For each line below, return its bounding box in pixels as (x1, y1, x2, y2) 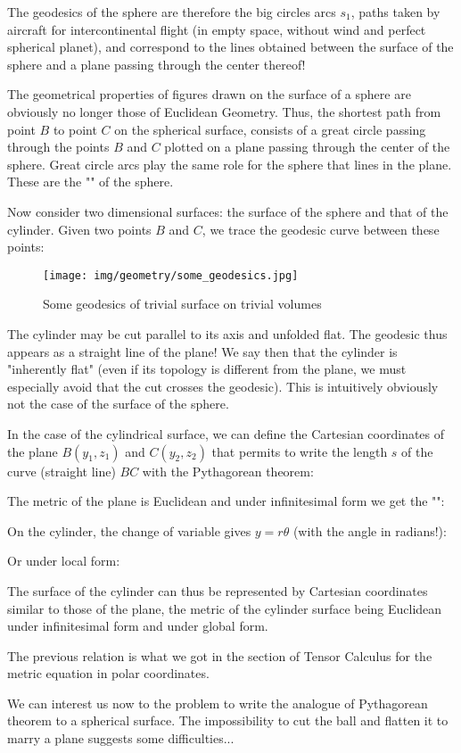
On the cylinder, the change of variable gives (7, 521, 251, 540)
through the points (7, 137, 110, 156)
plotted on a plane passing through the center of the (164, 137, 450, 156)
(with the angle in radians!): (292, 521, 447, 540)
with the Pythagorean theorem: (142, 461, 314, 480)
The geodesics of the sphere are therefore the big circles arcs (7, 3, 336, 21)
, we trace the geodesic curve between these (202, 219, 440, 238)
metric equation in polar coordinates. (7, 664, 210, 683)
